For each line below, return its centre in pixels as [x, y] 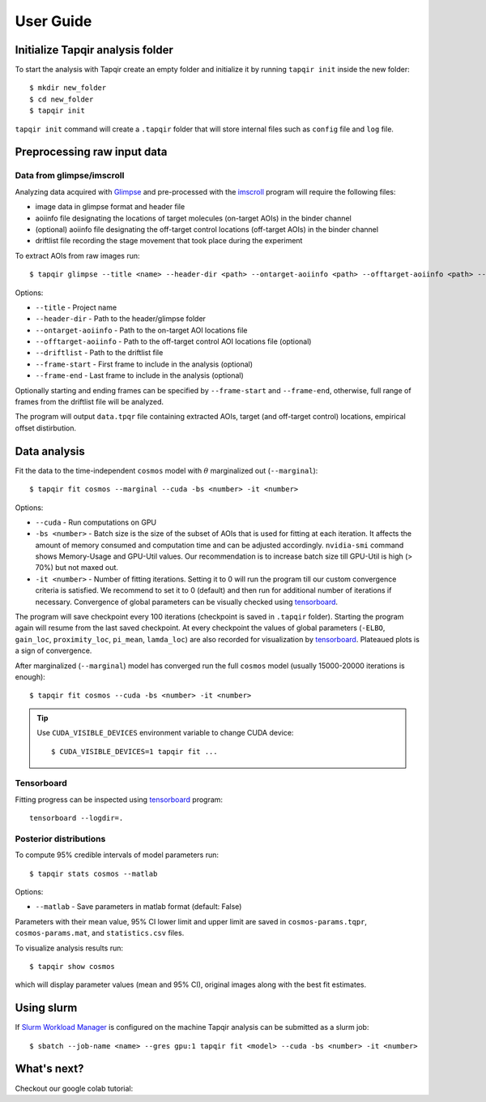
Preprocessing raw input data [91, 152]
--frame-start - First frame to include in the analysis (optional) [144, 364]
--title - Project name [76, 307]
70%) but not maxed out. [77, 568]
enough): [30, 676]
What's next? [49, 1069]
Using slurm [46, 1008]
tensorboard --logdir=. [77, 818]
